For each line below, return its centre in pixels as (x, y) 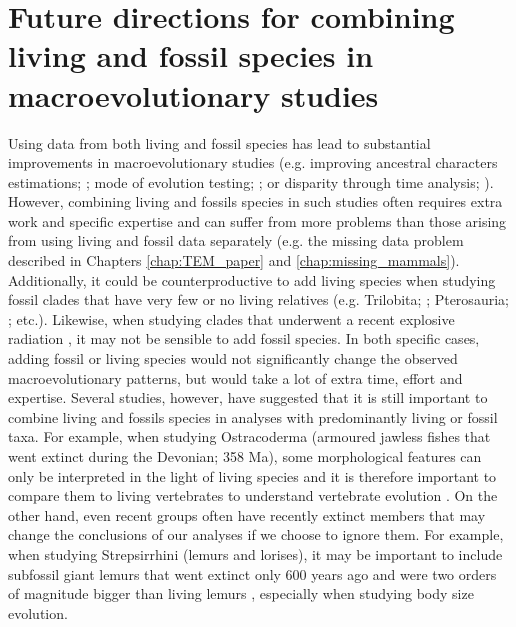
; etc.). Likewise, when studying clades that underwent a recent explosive (231, 318)
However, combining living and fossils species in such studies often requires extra (255, 201)
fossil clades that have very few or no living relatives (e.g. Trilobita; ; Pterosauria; (258, 299)
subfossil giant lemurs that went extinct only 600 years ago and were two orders (252, 573)
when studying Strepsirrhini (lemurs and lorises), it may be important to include (255, 553)
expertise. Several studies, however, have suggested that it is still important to (248, 397)
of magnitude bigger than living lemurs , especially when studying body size (241, 593)
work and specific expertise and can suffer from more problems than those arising (257, 220)
